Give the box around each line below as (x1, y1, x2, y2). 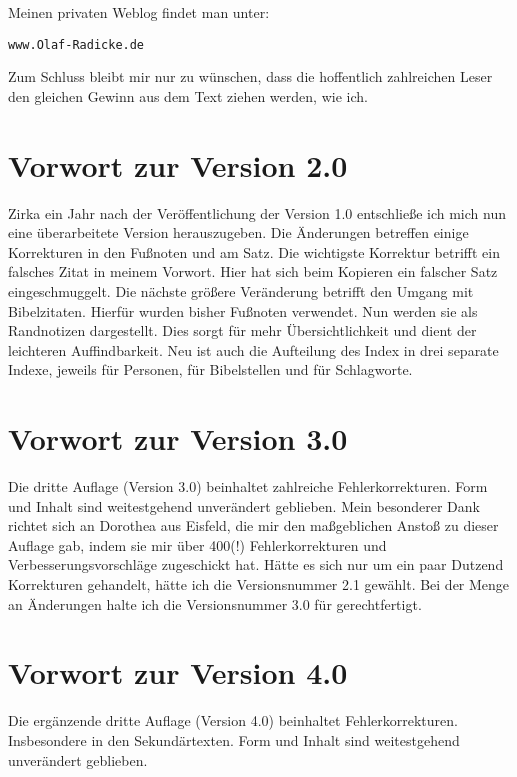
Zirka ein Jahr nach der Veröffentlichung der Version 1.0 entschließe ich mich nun (8, 202, 506, 223)
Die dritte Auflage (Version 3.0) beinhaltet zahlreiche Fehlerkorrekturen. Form (8, 476, 488, 497)
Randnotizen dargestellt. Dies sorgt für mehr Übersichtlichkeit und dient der (8, 320, 477, 341)
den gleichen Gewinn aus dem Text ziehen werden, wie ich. (8, 85, 368, 106)
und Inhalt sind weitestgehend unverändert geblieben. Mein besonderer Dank (8, 495, 480, 516)
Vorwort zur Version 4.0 (8, 652, 348, 693)
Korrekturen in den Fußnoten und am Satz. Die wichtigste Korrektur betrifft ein (8, 241, 500, 262)
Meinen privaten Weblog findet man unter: (8, 2, 270, 22)
